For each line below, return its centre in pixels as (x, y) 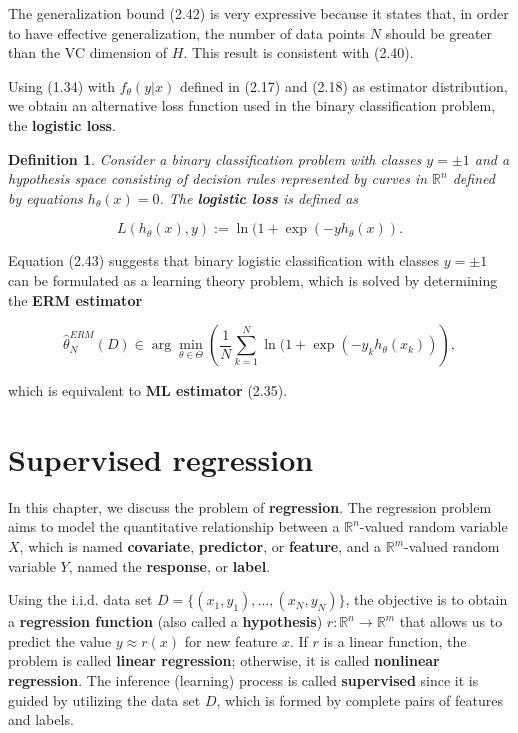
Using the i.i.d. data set (80, 599)
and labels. (41, 719)
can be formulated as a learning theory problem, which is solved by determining (253, 279)
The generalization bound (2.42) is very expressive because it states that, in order (258, 13)
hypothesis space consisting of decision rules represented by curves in (218, 178)
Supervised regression (161, 458)
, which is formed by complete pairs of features (360, 699)
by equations (45, 197)
